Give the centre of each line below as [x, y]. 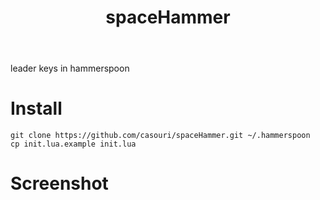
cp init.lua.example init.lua [73, 144]
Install [36, 108]
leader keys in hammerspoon [70, 68]
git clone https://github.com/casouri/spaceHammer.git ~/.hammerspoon [160, 136]
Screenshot [59, 183]
